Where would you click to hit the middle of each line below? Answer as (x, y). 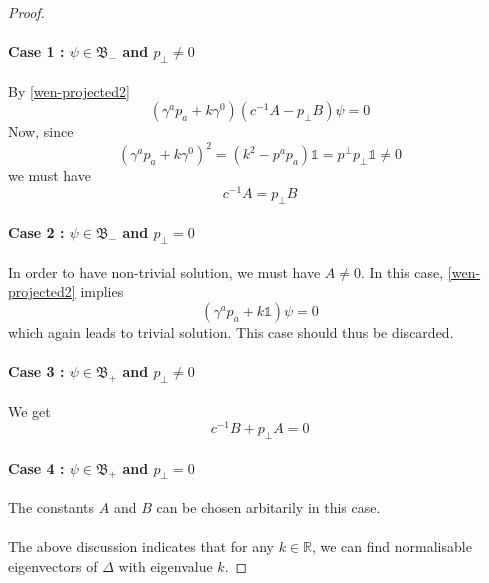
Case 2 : (36, 232)
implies (102, 291)
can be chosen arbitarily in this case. (268, 507)
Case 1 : (36, 51)
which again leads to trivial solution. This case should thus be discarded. (231, 331)
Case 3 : (36, 371)
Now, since (41, 131)
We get (29, 410)
